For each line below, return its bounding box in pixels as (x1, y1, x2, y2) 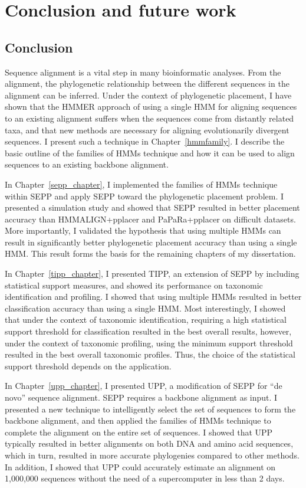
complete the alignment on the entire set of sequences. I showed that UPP (5, 425, 273, 438)
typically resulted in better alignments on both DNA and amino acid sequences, (5, 437, 294, 450)
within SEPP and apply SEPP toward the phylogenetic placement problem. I (5, 189, 284, 202)
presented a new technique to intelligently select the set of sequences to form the (5, 402, 296, 415)
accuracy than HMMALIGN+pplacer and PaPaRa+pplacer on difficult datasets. (5, 212, 296, 225)
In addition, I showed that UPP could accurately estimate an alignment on (5, 460, 276, 473)
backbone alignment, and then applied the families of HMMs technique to (5, 414, 271, 427)
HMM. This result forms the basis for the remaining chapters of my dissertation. (5, 247, 296, 260)
